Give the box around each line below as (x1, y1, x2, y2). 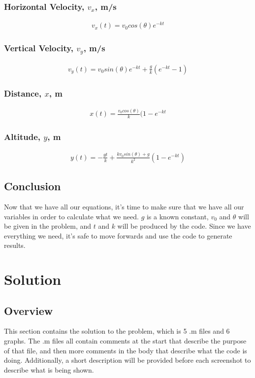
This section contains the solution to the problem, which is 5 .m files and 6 (4, 326, 230, 336)
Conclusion (4, 178, 61, 194)
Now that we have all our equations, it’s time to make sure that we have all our (4, 201, 244, 211)
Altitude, (4, 131, 41, 142)
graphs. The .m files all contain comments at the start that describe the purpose (4, 336, 247, 346)
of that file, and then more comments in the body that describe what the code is (4, 345, 247, 355)
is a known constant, (146, 211, 209, 221)
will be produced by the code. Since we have (117, 221, 251, 231)
